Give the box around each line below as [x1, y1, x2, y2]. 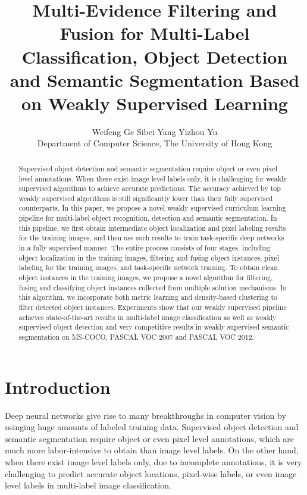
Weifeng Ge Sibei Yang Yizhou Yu [92, 125, 218, 137]
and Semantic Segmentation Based [10, 67, 300, 92]
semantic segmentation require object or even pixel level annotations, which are [5, 432, 295, 444]
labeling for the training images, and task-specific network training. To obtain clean [18, 262, 278, 272]
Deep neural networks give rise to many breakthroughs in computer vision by [5, 409, 286, 421]
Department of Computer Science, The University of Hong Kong [37, 137, 272, 149]
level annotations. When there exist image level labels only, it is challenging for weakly [18, 173, 287, 183]
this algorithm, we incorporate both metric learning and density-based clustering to [18, 292, 277, 302]
